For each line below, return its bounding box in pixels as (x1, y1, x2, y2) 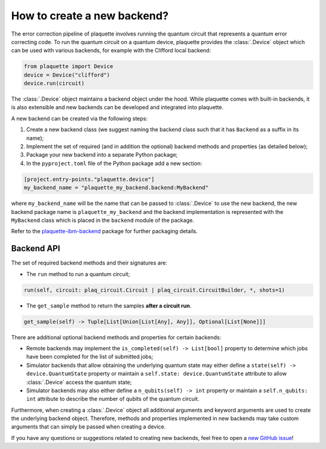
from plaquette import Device (24, 63, 113, 70)
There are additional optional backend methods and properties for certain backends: (11, 333, 222, 341)
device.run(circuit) (24, 80, 85, 87)
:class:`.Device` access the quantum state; (26, 378, 132, 386)
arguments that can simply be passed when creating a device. (11, 423, 166, 430)
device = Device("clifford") (24, 71, 110, 78)
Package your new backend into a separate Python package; (26, 151, 178, 159)
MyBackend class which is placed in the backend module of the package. (11, 216, 194, 224)
